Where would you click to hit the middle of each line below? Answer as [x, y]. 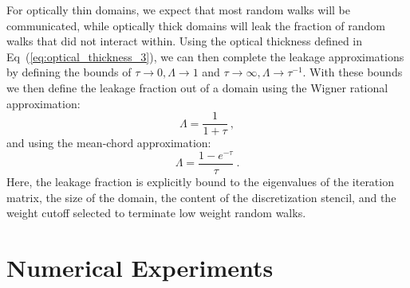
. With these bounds [353, 72]
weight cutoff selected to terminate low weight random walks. [156, 213]
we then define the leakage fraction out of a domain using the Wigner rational [197, 87]
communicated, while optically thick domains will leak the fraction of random [196, 25]
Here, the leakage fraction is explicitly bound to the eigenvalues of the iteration [200, 181]
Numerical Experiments [140, 267]
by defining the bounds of [69, 72]
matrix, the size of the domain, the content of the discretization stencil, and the [201, 197]
